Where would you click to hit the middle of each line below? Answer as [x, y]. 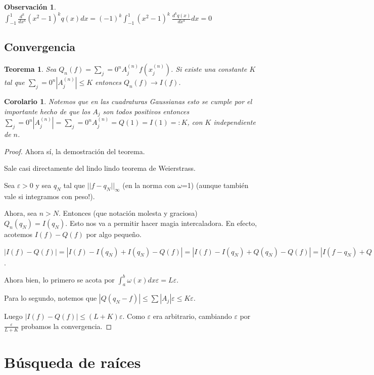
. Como [134, 316]
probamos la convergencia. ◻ [66, 326]
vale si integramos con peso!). [50, 196]
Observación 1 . [30, 7]
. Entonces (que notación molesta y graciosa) [128, 213]
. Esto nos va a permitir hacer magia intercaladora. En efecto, [161, 223]
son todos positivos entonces [146, 111]
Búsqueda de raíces [73, 362]
